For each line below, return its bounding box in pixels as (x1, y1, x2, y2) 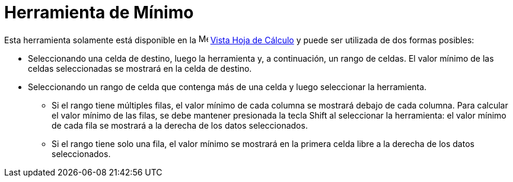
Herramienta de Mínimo (4, 2, 194, 23)
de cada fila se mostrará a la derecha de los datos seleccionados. (52, 120, 308, 130)
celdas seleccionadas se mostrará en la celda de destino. (28, 63, 252, 74)
